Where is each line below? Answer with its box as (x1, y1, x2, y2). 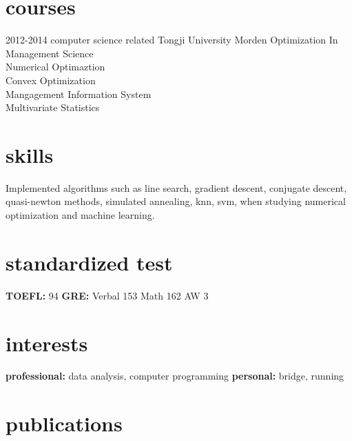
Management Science (6, 46, 94, 60)
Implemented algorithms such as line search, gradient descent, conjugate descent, (6, 180, 347, 195)
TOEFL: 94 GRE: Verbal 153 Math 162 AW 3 (6, 288, 209, 302)
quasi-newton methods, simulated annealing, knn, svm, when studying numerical (6, 194, 346, 208)
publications (6, 409, 123, 438)
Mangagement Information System (6, 86, 152, 101)
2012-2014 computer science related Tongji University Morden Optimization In (6, 32, 338, 47)
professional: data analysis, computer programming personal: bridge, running (6, 369, 344, 383)
